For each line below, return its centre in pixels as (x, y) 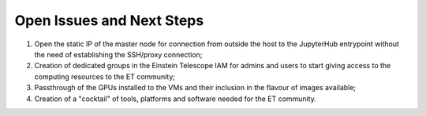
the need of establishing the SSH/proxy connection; (118, 54)
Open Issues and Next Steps (109, 20)
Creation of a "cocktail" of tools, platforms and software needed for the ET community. (176, 99)
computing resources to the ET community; (105, 76)
